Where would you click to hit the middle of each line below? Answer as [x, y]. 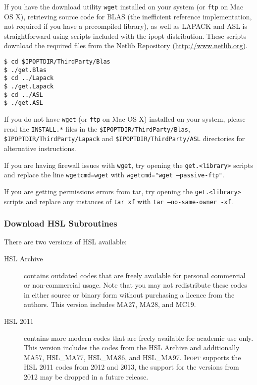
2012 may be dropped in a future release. [86, 376]
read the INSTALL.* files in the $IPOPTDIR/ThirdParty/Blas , [97, 128]
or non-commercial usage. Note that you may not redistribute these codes [135, 285]
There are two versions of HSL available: [65, 242]
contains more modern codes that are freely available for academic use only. [139, 338]
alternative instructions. [40, 148]
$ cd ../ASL [24, 95]
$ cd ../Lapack [29, 78]
